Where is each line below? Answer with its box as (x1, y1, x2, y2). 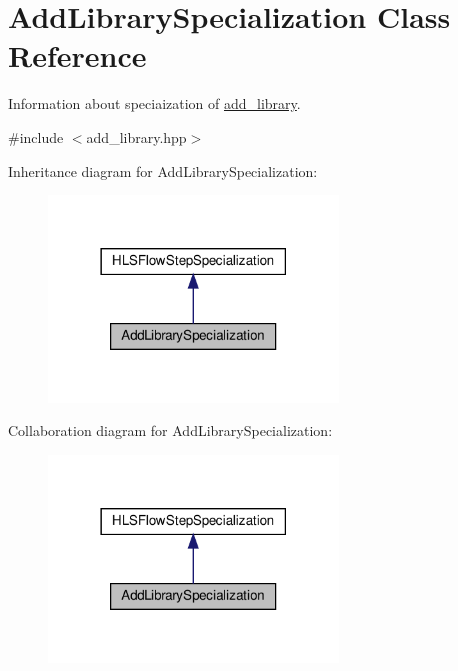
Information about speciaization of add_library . (8, 93, 301, 114)
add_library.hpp (86, 126, 187, 147)
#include (8, 126, 64, 147)
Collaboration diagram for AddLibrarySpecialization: (8, 420, 333, 441)
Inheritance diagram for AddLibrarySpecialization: (8, 160, 318, 181)
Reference (8, 35, 147, 76)
